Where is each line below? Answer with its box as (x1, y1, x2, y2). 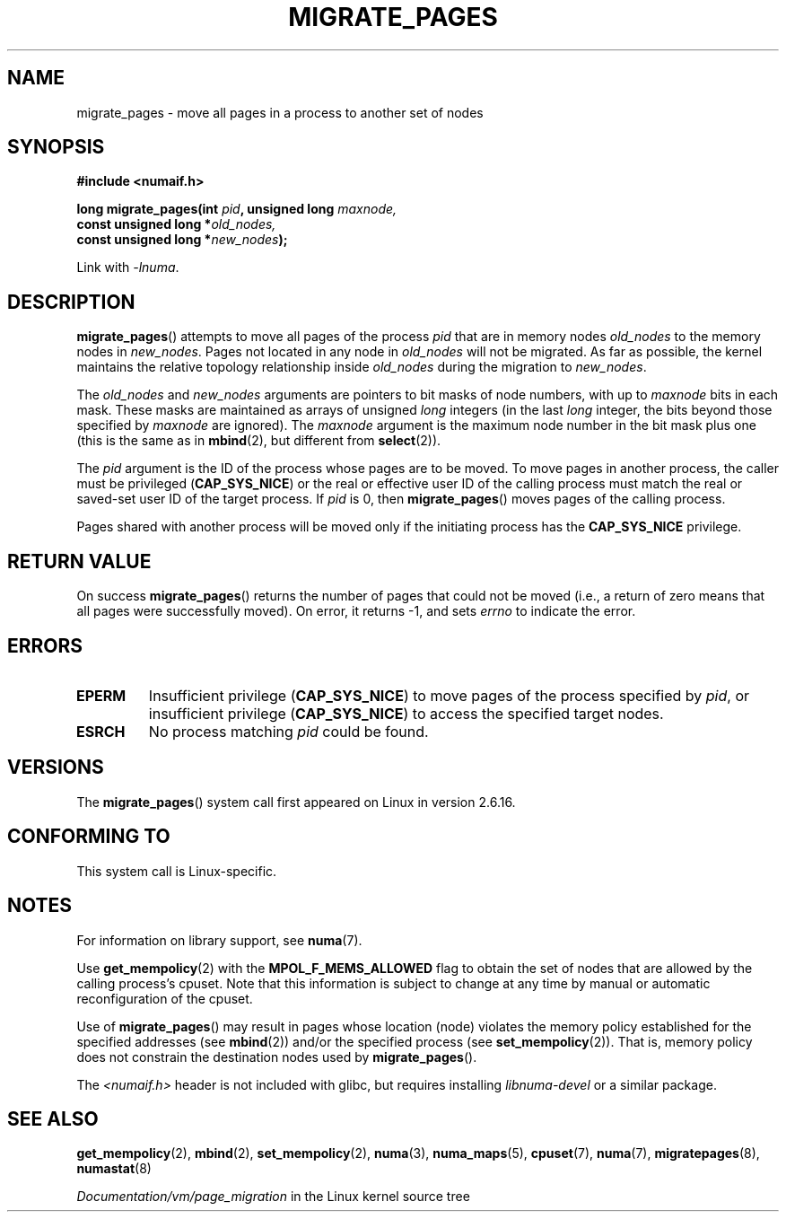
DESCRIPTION (7, 290, 135, 313)
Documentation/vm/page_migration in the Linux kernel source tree (76, 1188, 470, 1205)
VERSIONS (7, 756, 104, 779)
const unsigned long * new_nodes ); (76, 232, 288, 248)
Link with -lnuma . (76, 259, 179, 276)
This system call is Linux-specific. (76, 863, 277, 879)
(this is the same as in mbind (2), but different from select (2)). (76, 433, 441, 449)
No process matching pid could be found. (148, 722, 429, 741)
